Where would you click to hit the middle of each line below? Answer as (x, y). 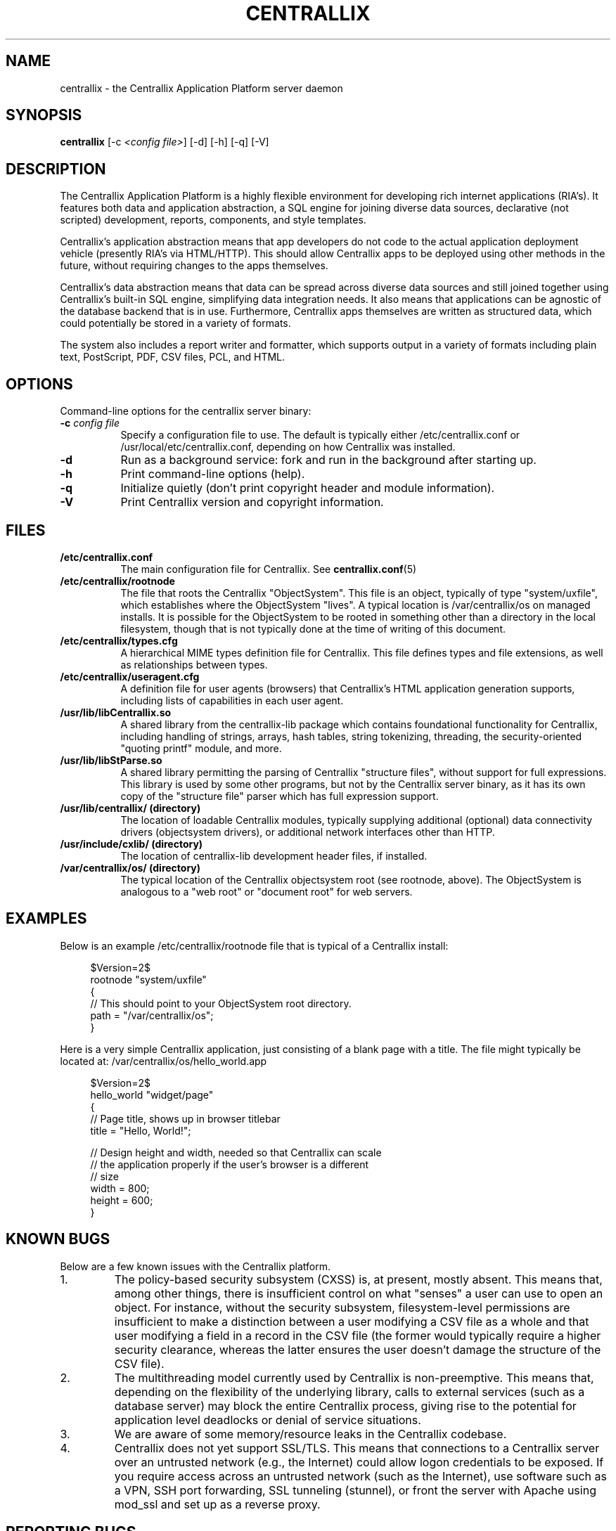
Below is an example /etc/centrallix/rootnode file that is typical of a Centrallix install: (254, 945)
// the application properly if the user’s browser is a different (229, 1164)
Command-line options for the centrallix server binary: (186, 411)
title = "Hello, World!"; (141, 1130)
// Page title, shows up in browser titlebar (185, 1118)
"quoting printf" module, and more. (201, 748)
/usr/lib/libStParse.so (111, 760)
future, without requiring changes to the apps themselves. (194, 266)
